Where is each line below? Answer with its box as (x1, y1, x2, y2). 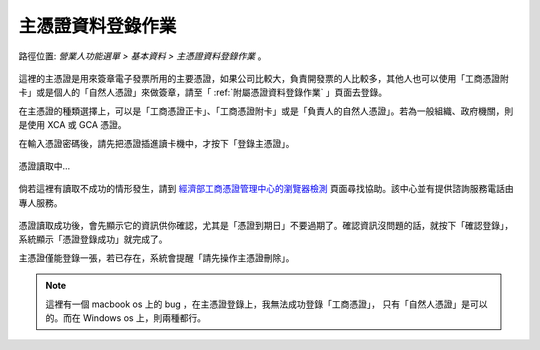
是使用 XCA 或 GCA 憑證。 (18, 119, 127, 131)
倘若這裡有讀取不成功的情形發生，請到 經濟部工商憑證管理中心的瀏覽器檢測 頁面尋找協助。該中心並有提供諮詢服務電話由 (18, 183, 514, 195)
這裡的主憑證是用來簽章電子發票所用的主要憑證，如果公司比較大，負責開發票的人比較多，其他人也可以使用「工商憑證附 (18, 72, 509, 84)
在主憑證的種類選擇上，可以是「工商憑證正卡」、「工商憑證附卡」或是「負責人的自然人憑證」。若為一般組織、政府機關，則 (18, 105, 514, 117)
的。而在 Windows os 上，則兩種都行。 (45, 312, 207, 324)
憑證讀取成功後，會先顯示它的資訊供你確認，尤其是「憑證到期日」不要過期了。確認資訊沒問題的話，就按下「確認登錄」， (18, 220, 514, 232)
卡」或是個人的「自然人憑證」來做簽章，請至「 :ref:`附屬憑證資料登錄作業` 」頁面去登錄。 (18, 86, 388, 99)
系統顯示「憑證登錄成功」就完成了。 (18, 233, 168, 245)
